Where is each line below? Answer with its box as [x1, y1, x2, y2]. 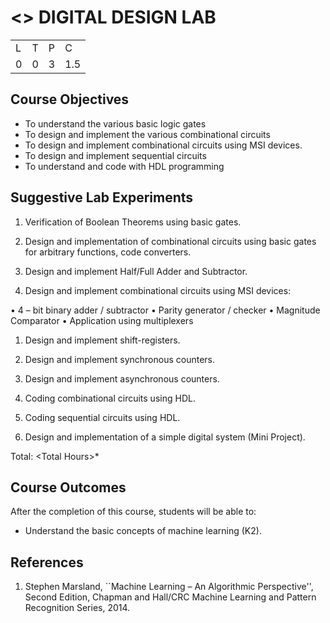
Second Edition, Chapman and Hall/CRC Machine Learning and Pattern [24, 591, 317, 603]
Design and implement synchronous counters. [24, 353, 216, 365]
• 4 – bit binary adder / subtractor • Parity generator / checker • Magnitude [10, 304, 321, 316]
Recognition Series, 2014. [24, 602, 131, 614]
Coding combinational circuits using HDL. [24, 392, 196, 404]
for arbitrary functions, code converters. [24, 246, 192, 258]
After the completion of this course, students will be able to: [10, 506, 257, 518]
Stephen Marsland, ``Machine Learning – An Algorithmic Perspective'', [24, 581, 314, 593]
